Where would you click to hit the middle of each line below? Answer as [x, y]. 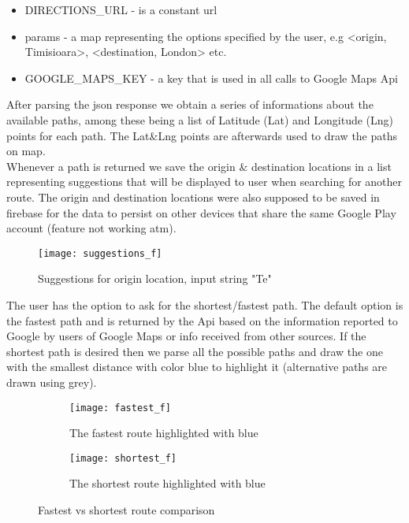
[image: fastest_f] [120, 408]
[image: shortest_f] [123, 458]
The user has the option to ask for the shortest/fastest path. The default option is [205, 304]
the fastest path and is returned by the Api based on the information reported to [202, 320]
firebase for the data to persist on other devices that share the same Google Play [201, 212]
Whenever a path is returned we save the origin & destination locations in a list [199, 166]
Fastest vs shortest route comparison [126, 510]
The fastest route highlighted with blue [164, 433]
